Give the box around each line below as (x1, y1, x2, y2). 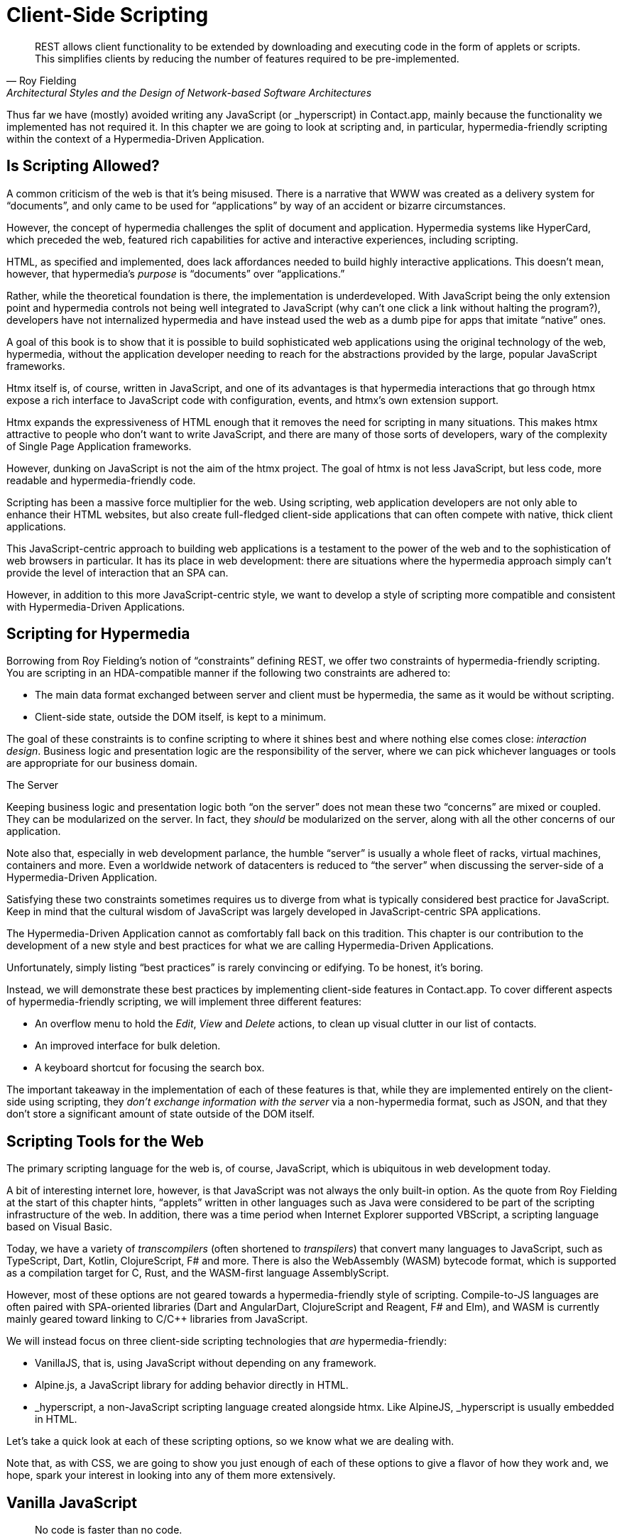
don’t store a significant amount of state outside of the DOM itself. (6, 1108, 315, 1120)
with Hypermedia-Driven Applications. (6, 600, 185, 613)
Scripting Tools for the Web (6, 1132, 204, 1150)
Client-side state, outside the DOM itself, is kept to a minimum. (35, 711, 327, 723)
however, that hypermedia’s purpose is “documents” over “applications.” (6, 267, 345, 280)
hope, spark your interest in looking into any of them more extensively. (6, 1469, 336, 1482)
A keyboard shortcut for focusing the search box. (35, 1061, 265, 1074)
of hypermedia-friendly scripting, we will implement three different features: (6, 995, 362, 1008)
